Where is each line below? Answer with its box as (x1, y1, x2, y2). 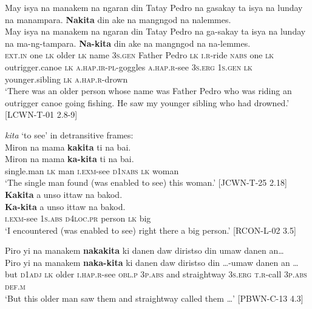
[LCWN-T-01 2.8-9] (5, 108, 78, 121)
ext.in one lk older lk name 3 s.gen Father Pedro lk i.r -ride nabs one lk (5, 49, 274, 61)
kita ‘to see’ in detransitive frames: (5, 128, 134, 141)
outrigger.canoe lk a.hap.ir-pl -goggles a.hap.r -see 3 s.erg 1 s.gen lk (5, 60, 253, 73)
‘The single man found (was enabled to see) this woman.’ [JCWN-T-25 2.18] (5, 176, 287, 189)
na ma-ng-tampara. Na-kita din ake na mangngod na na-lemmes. (5, 36, 251, 49)
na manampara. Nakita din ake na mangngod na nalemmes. (5, 13, 231, 25)
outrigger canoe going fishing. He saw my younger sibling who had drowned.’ (5, 96, 290, 109)
